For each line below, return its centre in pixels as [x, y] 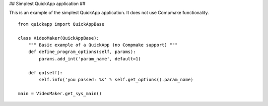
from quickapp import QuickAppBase [61, 24]
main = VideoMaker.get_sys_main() [60, 93]
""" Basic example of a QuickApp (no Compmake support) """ [103, 45]
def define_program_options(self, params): [82, 52]
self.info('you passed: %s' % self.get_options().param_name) [116, 79]
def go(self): [45, 73]
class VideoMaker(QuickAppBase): [59, 38]
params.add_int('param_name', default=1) [90, 59]
